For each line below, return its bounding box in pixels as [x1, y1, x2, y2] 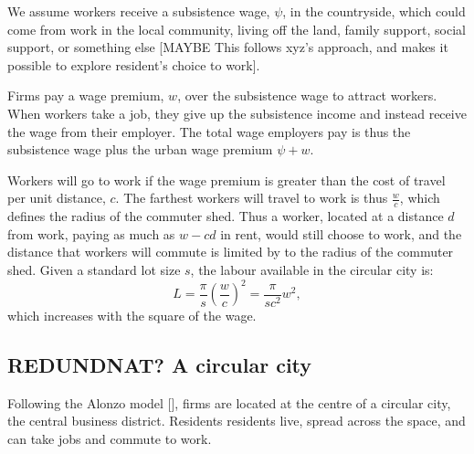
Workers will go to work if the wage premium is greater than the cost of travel [7, 170, 446, 189]
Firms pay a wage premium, [7, 86, 164, 105]
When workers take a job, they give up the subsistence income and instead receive [7, 103, 467, 122]
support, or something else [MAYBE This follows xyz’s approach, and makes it [7, 37, 448, 57]
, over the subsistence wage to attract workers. [177, 86, 437, 105]
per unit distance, [7, 188, 106, 207]
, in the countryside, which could [282, 2, 466, 20]
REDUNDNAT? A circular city [7, 351, 312, 379]
